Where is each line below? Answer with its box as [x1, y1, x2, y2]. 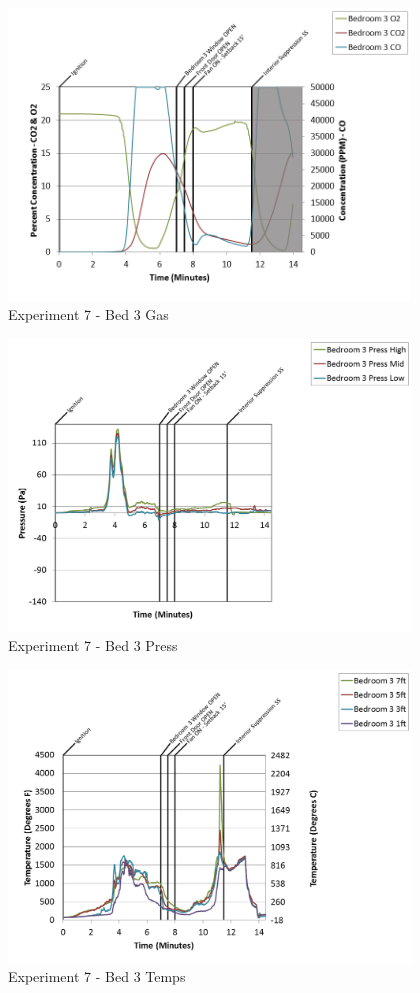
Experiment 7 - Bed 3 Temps [8, 966, 186, 987]
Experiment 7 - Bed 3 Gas [8, 304, 169, 325]
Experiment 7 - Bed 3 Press [8, 635, 178, 656]
